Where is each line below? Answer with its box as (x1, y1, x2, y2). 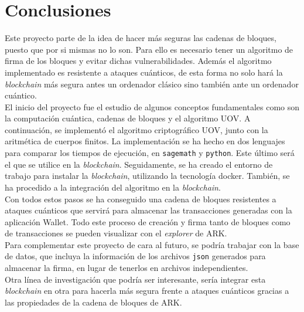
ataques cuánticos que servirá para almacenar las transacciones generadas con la (5, 204, 292, 216)
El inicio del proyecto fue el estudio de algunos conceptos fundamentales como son (5, 100, 300, 113)
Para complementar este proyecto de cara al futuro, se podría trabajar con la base (5, 238, 299, 250)
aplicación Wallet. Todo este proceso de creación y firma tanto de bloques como (5, 215, 291, 228)
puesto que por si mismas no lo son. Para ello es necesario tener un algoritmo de (5, 43, 293, 55)
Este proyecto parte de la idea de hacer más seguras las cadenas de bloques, (5, 32, 276, 44)
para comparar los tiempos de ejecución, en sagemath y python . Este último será (5, 147, 295, 159)
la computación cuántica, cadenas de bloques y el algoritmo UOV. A (5, 112, 251, 124)
